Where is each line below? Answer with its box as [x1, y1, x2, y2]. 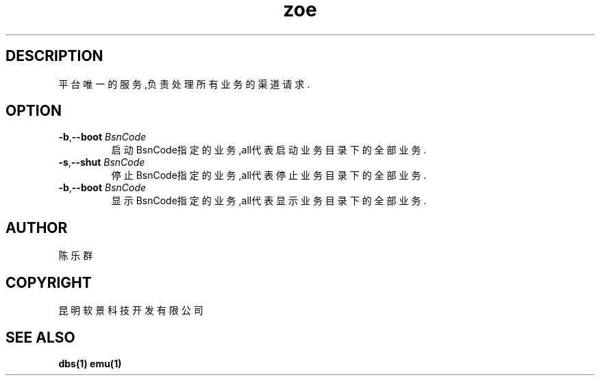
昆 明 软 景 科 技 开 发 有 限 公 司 [58, 304, 203, 317]
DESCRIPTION [5, 47, 103, 65]
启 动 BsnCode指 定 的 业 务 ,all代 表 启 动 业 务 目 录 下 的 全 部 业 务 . [111, 144, 427, 156]
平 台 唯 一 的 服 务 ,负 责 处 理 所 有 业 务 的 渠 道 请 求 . [58, 77, 310, 90]
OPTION [5, 102, 62, 120]
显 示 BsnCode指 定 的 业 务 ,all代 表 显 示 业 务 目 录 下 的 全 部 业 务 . [111, 195, 427, 207]
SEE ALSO [5, 328, 75, 346]
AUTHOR [5, 219, 68, 236]
